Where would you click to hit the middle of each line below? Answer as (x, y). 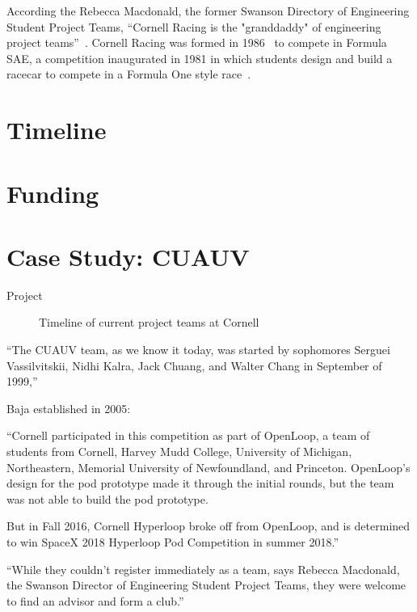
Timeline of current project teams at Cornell (149, 322)
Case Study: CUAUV (128, 256)
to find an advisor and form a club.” (95, 600)
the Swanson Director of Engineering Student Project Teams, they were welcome (206, 585)
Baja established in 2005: (69, 408)
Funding (53, 193)
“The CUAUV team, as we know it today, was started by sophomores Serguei (198, 350)
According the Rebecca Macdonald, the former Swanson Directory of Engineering (208, 11)
